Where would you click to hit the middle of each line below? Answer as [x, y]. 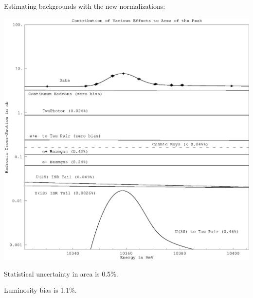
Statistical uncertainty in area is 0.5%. [61, 273]
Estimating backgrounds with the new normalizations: [85, 6]
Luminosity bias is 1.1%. [40, 290]
